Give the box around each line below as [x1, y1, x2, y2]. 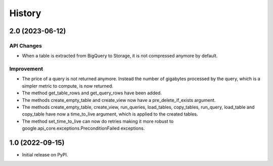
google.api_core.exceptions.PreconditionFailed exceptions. [22, 125, 145, 131]
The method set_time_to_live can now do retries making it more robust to [22, 118, 174, 124]
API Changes [9, 42, 42, 49]
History [9, 8, 41, 19]
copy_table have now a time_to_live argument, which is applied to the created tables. [22, 111, 198, 117]
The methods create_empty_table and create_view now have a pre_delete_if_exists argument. [22, 97, 216, 103]
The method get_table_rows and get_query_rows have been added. [22, 90, 162, 96]
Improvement [9, 66, 43, 73]
